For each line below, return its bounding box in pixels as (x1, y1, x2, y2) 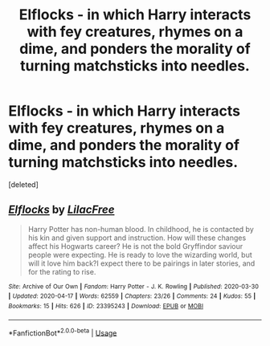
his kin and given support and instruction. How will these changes (27, 233, 247, 242)
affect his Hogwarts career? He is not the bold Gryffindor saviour (27, 241, 243, 250)
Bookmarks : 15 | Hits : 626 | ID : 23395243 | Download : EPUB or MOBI (8, 303, 203, 311)
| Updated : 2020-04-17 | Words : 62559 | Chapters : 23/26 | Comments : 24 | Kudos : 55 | (8, 292, 256, 300)
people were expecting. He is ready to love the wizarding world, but (27, 250, 253, 259)
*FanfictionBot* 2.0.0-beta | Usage (8, 327, 117, 338)
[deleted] (8, 179, 39, 189)
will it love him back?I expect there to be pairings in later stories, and (27, 258, 256, 268)
